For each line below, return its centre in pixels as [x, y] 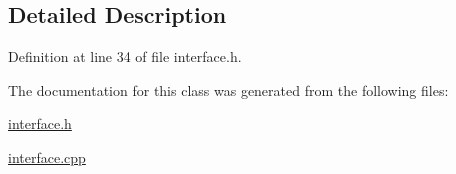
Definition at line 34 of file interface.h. [125, 56]
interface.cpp [47, 156]
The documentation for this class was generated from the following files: [228, 89]
